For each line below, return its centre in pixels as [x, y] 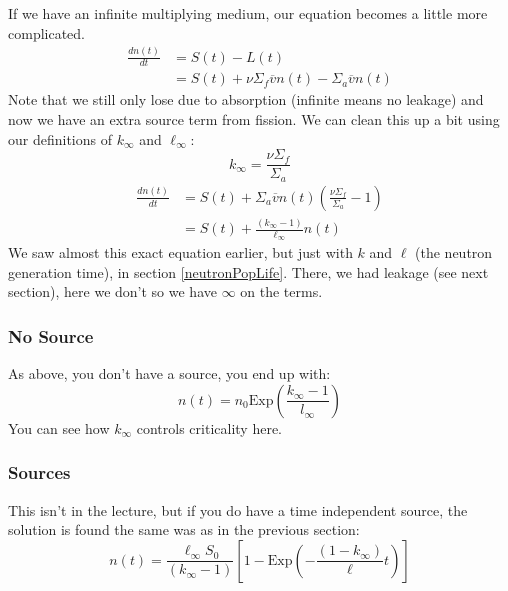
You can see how [59, 427]
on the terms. [281, 291]
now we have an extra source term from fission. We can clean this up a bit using [254, 118]
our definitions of [60, 138]
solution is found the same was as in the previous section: [184, 529]
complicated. [46, 32]
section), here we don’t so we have [112, 291]
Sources [39, 472]
